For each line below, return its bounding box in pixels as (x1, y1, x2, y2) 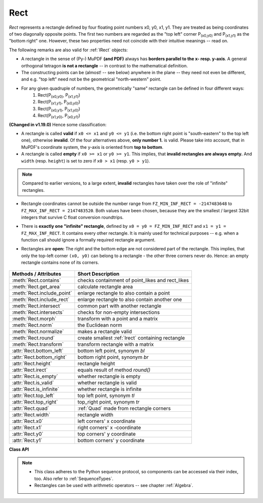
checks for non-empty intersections (77, 309, 160, 316)
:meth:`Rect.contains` (12, 277, 61, 283)
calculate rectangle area (77, 283, 133, 290)
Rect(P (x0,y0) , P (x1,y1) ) (38, 92, 80, 99)
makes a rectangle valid (77, 328, 132, 335)
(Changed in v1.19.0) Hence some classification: (9, 121, 107, 127)
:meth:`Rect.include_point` (12, 289, 73, 296)
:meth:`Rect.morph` (12, 315, 56, 322)
